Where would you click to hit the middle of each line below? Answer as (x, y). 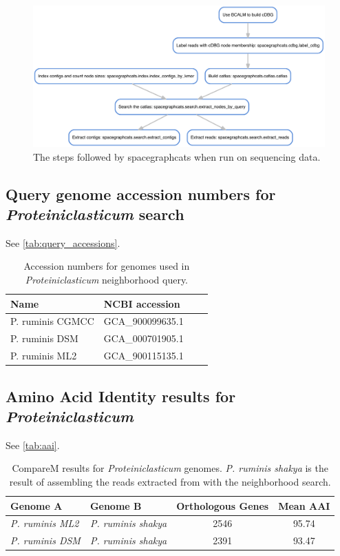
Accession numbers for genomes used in (107, 266)
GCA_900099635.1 (144, 321)
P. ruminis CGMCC (52, 321)
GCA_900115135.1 (144, 356)
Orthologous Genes (223, 505)
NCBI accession (142, 303)
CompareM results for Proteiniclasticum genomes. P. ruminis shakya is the (170, 468)
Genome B (116, 505)
